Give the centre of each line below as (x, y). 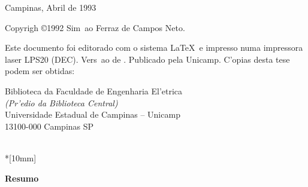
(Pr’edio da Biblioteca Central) (61, 102)
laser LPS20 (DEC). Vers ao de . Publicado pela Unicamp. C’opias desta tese (147, 59)
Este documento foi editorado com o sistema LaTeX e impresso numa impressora (154, 47)
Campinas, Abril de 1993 (51, 7)
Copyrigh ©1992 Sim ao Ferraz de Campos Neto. (95, 27)
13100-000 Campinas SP (49, 126)
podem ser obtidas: (40, 71)
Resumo (22, 178)
